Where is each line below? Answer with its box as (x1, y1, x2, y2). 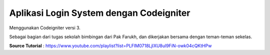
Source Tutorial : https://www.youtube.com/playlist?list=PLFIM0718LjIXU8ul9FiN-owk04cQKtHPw (9, 43, 212, 49)
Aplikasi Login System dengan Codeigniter (9, 7, 190, 18)
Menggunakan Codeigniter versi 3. (9, 25, 81, 31)
